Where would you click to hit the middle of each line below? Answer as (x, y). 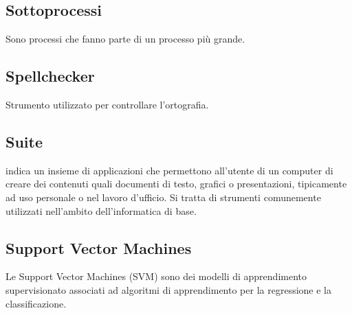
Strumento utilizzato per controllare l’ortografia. (107, 104)
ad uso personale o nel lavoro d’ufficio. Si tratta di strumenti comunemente (163, 197)
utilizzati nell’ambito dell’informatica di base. (101, 210)
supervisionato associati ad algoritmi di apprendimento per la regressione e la (168, 289)
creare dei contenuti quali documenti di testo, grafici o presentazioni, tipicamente (176, 184)
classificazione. (36, 303)
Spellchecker (50, 76)
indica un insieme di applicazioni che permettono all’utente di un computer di (169, 170)
